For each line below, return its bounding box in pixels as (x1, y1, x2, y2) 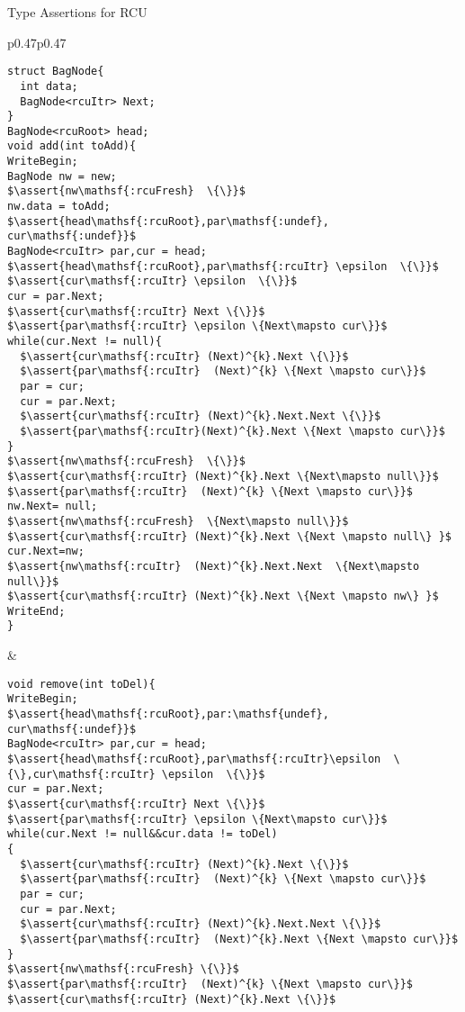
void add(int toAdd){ (7, 140, 137, 153)
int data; (20, 79, 78, 93)
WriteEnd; (7, 604, 66, 618)
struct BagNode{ (7, 65, 104, 78)
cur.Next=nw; (7, 545, 85, 558)
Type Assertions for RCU (7, 3, 148, 21)
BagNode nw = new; (7, 169, 117, 183)
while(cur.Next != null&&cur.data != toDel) (7, 827, 278, 841)
